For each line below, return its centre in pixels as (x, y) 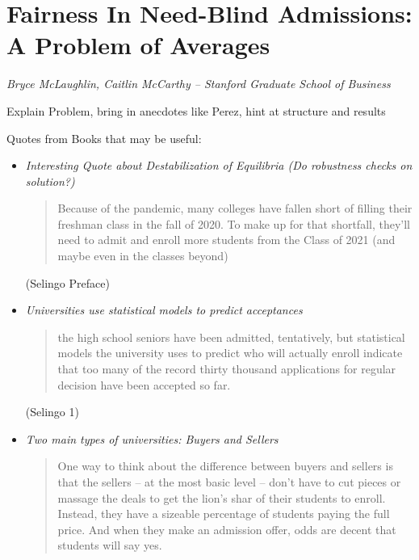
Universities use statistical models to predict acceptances (164, 310)
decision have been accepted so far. (144, 384)
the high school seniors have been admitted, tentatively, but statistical (231, 337)
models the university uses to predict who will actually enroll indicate (230, 353)
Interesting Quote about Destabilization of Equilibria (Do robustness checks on (219, 165)
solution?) (50, 181)
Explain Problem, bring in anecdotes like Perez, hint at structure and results (196, 110)
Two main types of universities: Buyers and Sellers (152, 438)
